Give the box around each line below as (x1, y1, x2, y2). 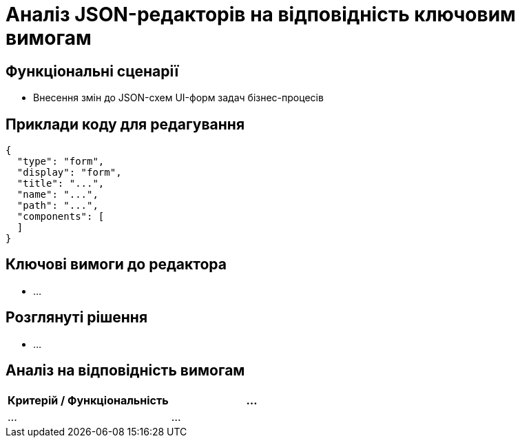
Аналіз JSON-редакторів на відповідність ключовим (6, 3, 516, 26)
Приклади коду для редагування (6, 115, 245, 133)
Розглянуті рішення (6, 309, 148, 327)
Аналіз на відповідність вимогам (6, 362, 245, 380)
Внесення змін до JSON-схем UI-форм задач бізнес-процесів (33, 92, 324, 104)
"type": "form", (17, 156, 105, 167)
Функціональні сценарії (6, 62, 179, 80)
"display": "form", (17, 167, 122, 178)
